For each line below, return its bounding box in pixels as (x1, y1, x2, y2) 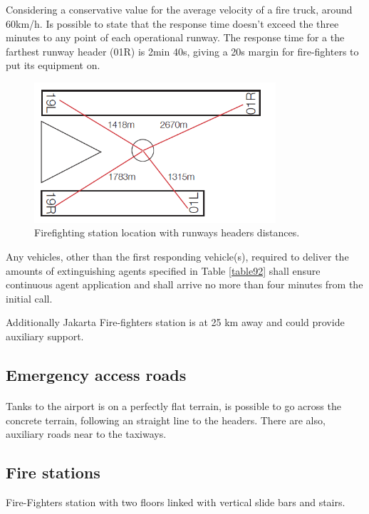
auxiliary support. (6, 329, 84, 344)
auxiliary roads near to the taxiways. (6, 426, 167, 441)
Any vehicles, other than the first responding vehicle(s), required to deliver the (6, 249, 349, 264)
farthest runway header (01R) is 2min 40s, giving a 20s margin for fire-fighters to (6, 43, 359, 58)
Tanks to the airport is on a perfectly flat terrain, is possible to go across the (6, 399, 341, 413)
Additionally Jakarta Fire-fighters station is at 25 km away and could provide (6, 315, 345, 330)
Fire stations (6, 461, 100, 483)
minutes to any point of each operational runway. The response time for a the (6, 30, 345, 45)
